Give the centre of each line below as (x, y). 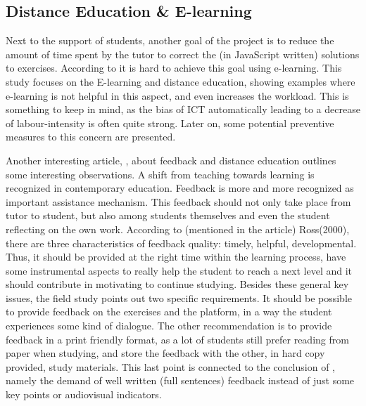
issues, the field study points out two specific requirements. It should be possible (179, 297)
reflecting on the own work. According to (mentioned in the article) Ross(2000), (178, 229)
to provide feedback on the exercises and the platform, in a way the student (169, 312)
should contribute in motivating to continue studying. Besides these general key (177, 284)
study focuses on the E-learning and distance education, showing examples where (181, 81)
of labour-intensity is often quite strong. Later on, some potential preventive (170, 123)
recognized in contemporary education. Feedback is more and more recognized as (180, 188)
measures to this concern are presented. (91, 137)
